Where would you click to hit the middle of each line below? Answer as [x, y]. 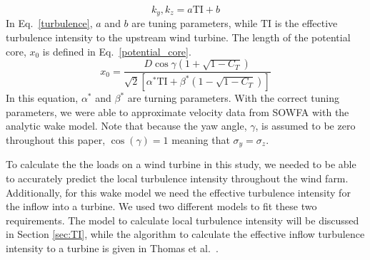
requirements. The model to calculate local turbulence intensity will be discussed [182, 220]
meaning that [201, 139]
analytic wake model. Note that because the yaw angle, [126, 126]
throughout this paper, [56, 139]
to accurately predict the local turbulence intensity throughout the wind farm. [177, 178]
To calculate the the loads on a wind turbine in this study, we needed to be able [181, 164]
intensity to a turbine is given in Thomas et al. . [112, 248]
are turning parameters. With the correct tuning [234, 98]
